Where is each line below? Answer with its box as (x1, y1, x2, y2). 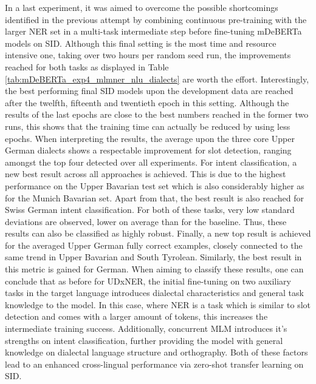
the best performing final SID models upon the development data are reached (5, 84, 294, 97)
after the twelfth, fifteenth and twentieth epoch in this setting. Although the (5, 96, 289, 109)
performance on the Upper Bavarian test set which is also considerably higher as (5, 179, 304, 192)
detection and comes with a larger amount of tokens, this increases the (5, 310, 268, 323)
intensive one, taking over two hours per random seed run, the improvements (5, 49, 291, 61)
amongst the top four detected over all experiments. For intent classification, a (5, 155, 297, 168)
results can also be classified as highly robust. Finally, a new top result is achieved (5, 227, 311, 240)
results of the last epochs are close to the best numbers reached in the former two (5, 108, 309, 121)
